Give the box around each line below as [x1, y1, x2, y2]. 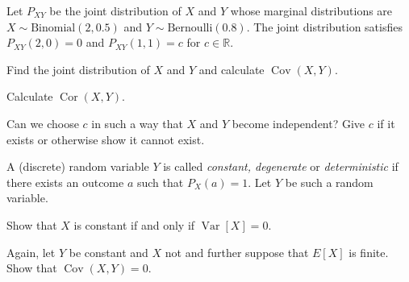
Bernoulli [167, 22, 213, 34]
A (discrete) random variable [6, 158, 149, 175]
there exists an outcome [6, 173, 124, 190]
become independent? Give [232, 114, 365, 131]
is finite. [348, 243, 389, 260]
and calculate [198, 60, 265, 77]
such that [136, 173, 184, 190]
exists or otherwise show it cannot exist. [6, 131, 205, 147]
